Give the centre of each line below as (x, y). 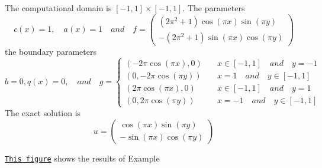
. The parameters (214, 8)
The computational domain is (58, 8)
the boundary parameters (51, 51)
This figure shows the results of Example (82, 158)
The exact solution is (43, 112)
